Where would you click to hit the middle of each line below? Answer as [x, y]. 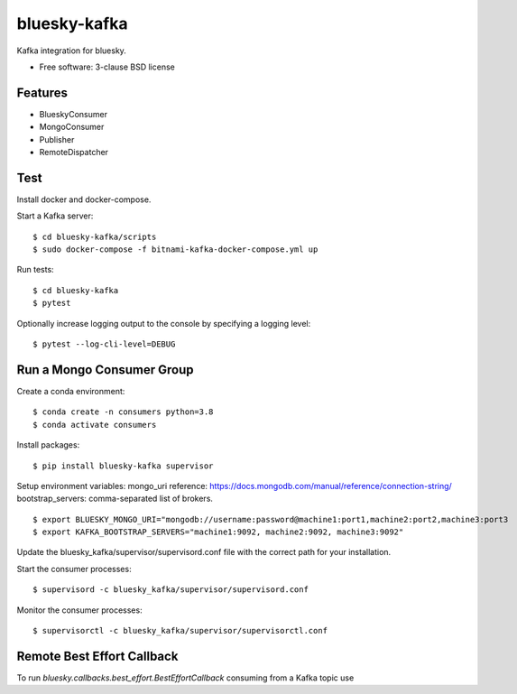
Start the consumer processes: [74, 569]
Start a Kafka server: [55, 216]
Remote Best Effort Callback [97, 656]
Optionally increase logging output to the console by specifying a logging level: [164, 323]
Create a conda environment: [71, 391]
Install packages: [48, 445]
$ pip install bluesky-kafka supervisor [123, 466]
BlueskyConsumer [74, 114]
